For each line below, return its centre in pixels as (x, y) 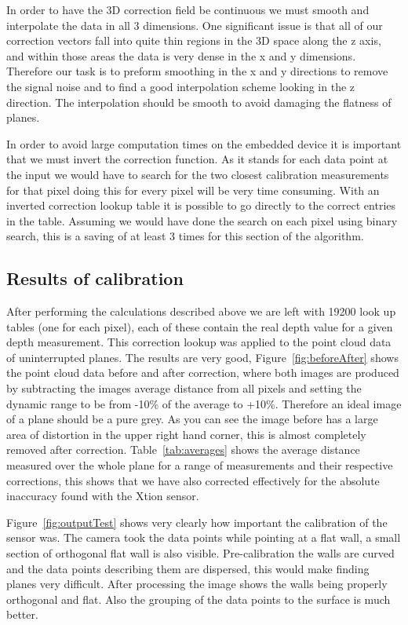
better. (22, 614)
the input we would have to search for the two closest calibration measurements (198, 174)
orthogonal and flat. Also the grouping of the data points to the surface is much (199, 599)
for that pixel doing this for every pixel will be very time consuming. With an (193, 190)
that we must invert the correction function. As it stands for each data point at (197, 159)
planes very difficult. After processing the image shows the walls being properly (197, 584)
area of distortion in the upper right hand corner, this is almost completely (186, 434)
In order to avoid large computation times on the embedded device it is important (204, 143)
